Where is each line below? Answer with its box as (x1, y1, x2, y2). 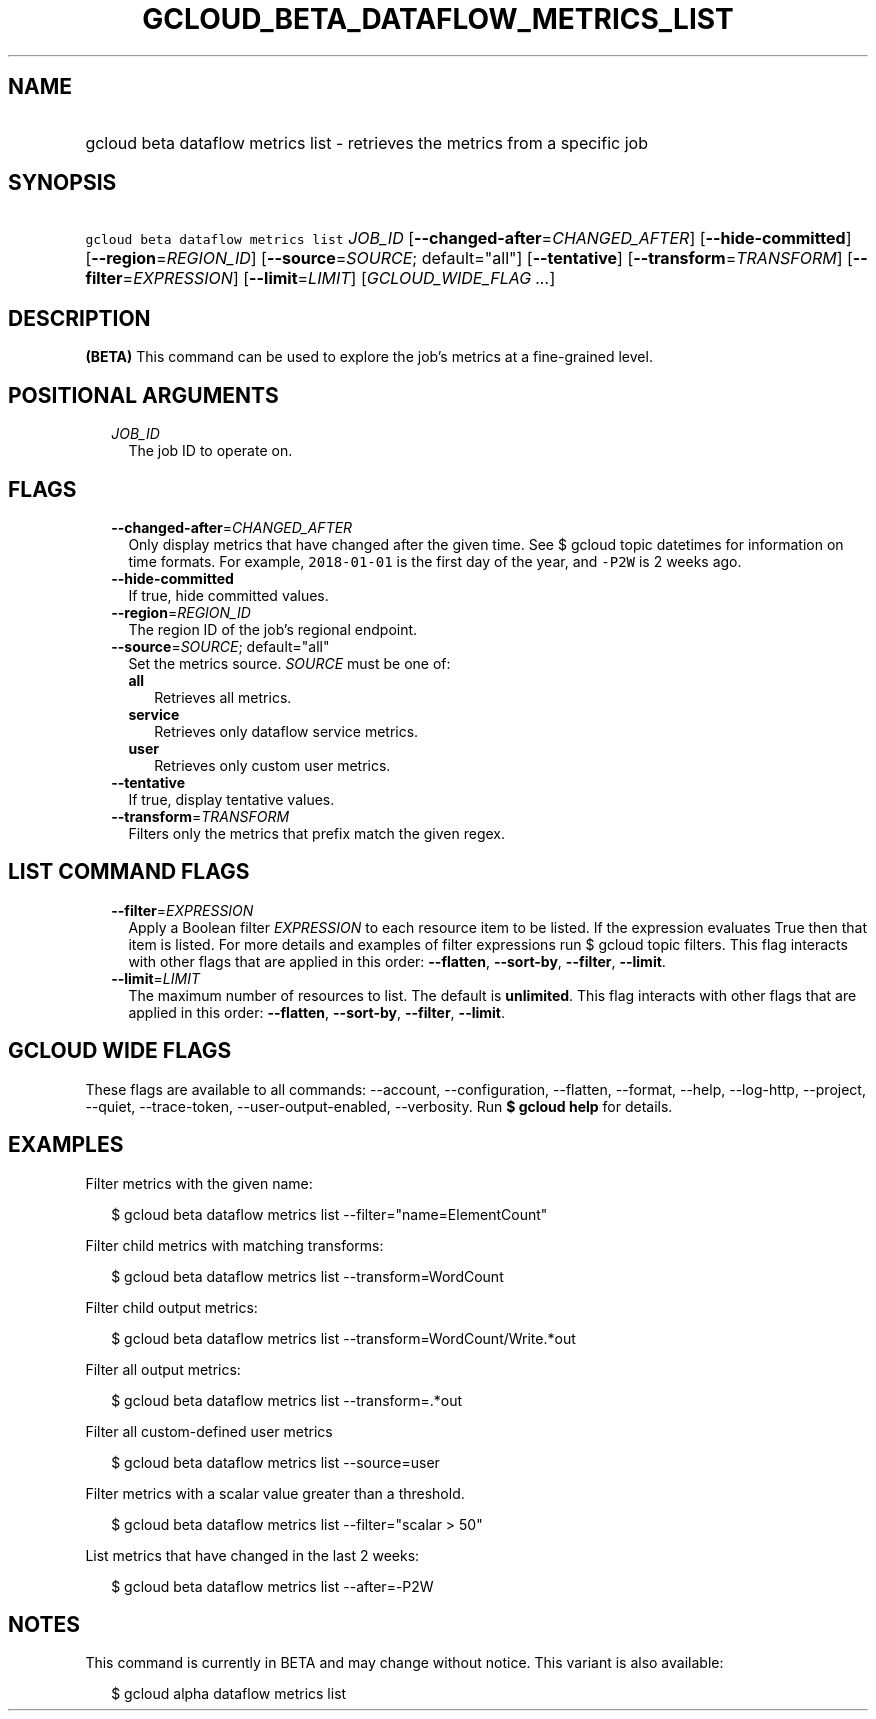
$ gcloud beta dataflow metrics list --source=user (111, 1453, 440, 1471)
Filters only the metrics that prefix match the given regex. (128, 824, 506, 842)
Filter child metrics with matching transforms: (85, 1236, 384, 1254)
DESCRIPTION (8, 305, 151, 331)
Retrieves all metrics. (154, 688, 292, 706)
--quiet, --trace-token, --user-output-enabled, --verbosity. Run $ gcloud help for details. (85, 1097, 673, 1115)
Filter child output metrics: (85, 1298, 258, 1316)
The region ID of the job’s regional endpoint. (128, 620, 418, 638)
